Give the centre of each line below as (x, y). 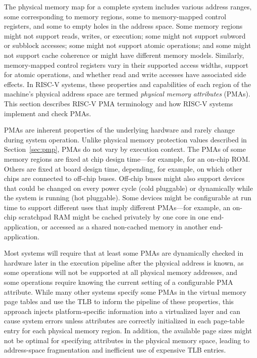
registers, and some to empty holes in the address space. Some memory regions (123, 26)
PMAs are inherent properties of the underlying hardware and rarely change (120, 130)
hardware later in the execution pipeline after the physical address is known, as (124, 262)
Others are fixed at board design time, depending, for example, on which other (123, 168)
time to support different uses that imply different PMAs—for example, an (117, 207)
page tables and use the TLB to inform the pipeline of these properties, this (119, 301)
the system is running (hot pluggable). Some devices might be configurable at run (128, 198)
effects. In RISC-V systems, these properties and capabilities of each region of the (128, 84)
